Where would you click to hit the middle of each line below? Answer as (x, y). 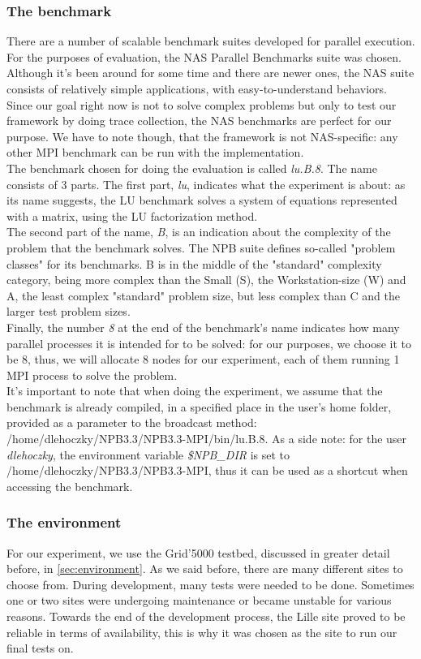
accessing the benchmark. (70, 486)
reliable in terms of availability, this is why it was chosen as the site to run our (202, 632)
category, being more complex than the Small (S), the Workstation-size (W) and (206, 280)
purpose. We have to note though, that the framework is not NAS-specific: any (202, 136)
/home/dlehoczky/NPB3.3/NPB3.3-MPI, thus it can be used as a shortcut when (207, 470)
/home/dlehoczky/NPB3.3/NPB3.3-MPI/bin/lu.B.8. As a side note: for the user (207, 439)
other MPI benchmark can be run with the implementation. (155, 152)
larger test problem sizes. (69, 311)
